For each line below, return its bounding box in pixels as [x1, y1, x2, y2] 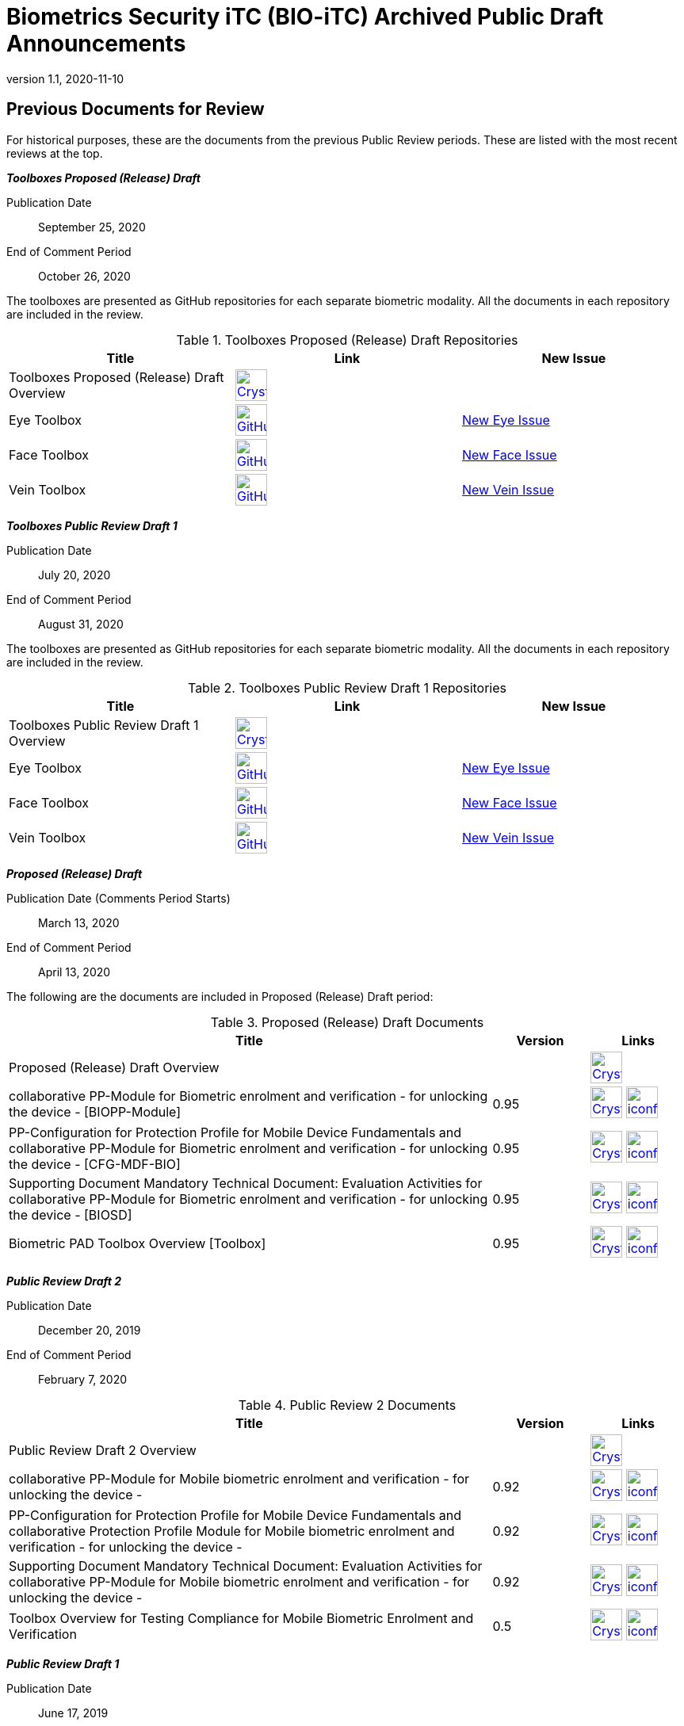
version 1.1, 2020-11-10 [6, 71, 124, 86]
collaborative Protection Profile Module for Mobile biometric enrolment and [9, 1522, 455, 1539]
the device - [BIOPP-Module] [9, 1103, 182, 1120]
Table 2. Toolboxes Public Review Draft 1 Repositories [187, 679, 507, 696]
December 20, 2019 [38, 1323, 141, 1337]
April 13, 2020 [38, 964, 111, 979]
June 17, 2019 [38, 1705, 109, 1720]
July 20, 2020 [38, 567, 111, 582]
